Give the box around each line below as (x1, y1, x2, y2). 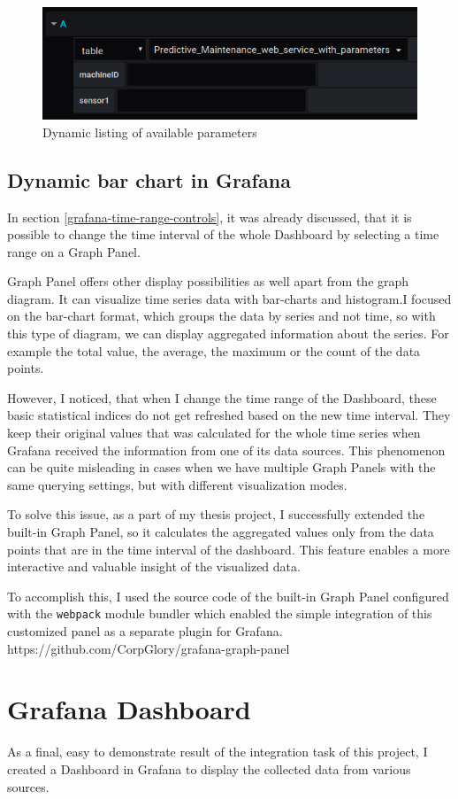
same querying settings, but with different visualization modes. (7, 475, 347, 493)
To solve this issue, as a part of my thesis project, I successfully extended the (7, 505, 425, 524)
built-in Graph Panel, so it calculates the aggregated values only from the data (7, 523, 434, 541)
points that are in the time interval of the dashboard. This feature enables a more (7, 539, 450, 558)
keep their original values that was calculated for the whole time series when (7, 423, 421, 442)
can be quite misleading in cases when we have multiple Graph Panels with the (7, 458, 436, 477)
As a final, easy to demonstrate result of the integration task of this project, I (7, 742, 428, 761)
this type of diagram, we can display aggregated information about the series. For (7, 324, 449, 343)
